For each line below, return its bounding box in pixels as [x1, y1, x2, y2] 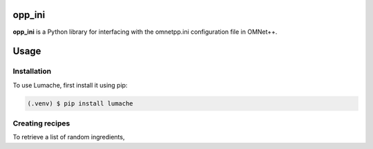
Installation [12, 66, 52, 76]
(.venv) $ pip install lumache [27, 99, 134, 107]
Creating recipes [12, 119, 70, 128]
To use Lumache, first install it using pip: [12, 81, 128, 89]
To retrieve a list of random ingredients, [12, 133, 125, 141]
